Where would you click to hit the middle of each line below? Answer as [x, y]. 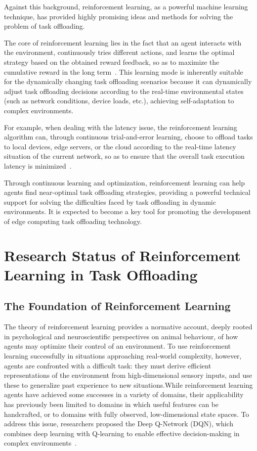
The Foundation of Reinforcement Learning [117, 306]
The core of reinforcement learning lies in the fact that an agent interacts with [123, 42]
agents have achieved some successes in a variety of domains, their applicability [124, 394]
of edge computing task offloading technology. [73, 221]
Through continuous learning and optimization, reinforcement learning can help [125, 182]
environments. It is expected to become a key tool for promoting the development [128, 211]
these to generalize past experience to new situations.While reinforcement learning [128, 384]
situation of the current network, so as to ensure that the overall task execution [124, 156]
